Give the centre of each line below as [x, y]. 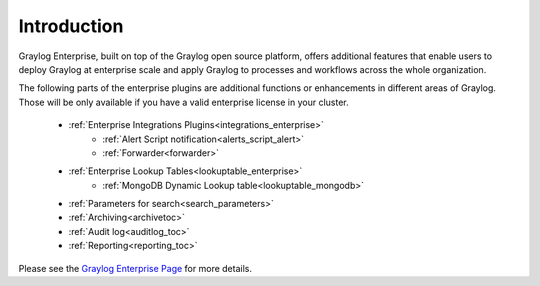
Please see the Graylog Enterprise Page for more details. [135, 268]
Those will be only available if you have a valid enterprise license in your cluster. [183, 102]
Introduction [71, 26]
